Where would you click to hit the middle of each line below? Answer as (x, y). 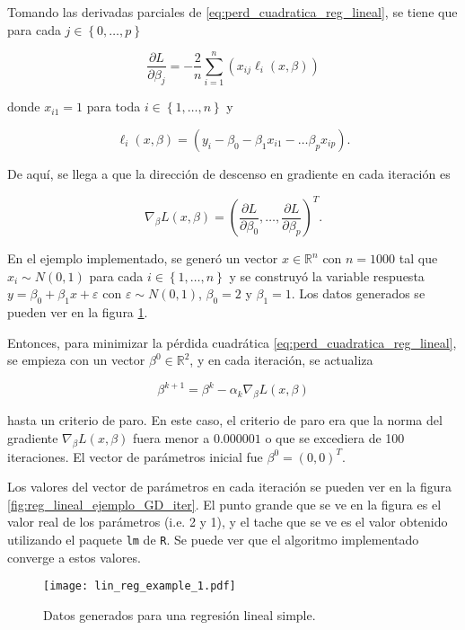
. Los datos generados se (358, 293)
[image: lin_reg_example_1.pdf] (140, 586)
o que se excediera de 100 (335, 437)
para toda (114, 106)
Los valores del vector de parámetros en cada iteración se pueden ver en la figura (229, 487)
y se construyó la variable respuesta (327, 275)
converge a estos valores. (74, 557)
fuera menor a (171, 437)
